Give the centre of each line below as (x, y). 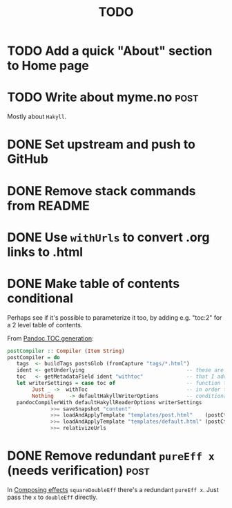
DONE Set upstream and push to (101, 144)
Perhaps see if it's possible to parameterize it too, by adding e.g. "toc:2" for (115, 317)
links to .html (45, 252)
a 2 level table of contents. (45, 325)
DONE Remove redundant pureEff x (111, 456)
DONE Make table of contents (94, 283)
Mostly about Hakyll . (37, 117)
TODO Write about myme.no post (103, 97)
